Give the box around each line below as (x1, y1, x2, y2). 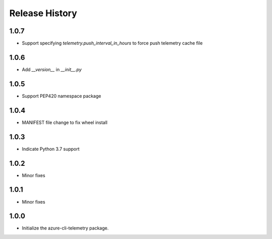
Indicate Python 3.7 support (22, 146, 80, 152)
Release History (9, 8, 78, 19)
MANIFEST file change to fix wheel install (22, 119, 108, 126)
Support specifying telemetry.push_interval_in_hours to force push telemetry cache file (22, 40, 203, 46)
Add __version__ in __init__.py (22, 66, 82, 73)
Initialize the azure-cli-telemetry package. (22, 225, 109, 231)
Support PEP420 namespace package (22, 93, 101, 99)
